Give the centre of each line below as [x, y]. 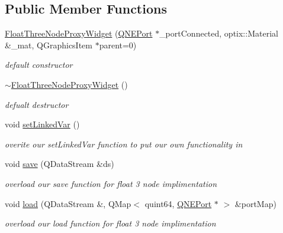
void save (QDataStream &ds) [60, 164]
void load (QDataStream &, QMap [68, 203]
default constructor [39, 65]
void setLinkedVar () [42, 124]
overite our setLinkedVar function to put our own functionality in [124, 144]
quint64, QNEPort [178, 203]
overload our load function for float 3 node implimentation [110, 223]
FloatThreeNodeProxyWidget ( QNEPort [79, 33]
